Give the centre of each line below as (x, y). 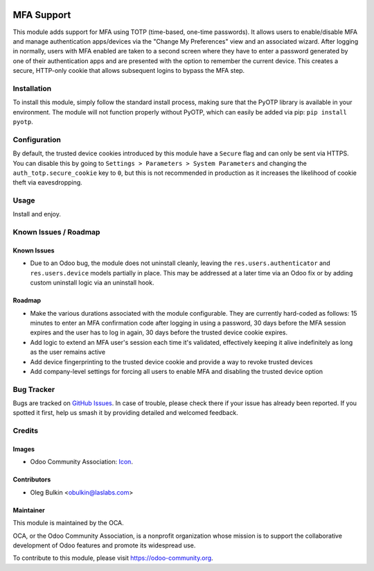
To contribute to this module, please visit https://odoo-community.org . (113, 558)
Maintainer (29, 510)
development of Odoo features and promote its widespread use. (104, 545)
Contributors (32, 479)
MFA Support (42, 15)
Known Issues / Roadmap (56, 232)
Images (24, 449)
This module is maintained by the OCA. (68, 523)
